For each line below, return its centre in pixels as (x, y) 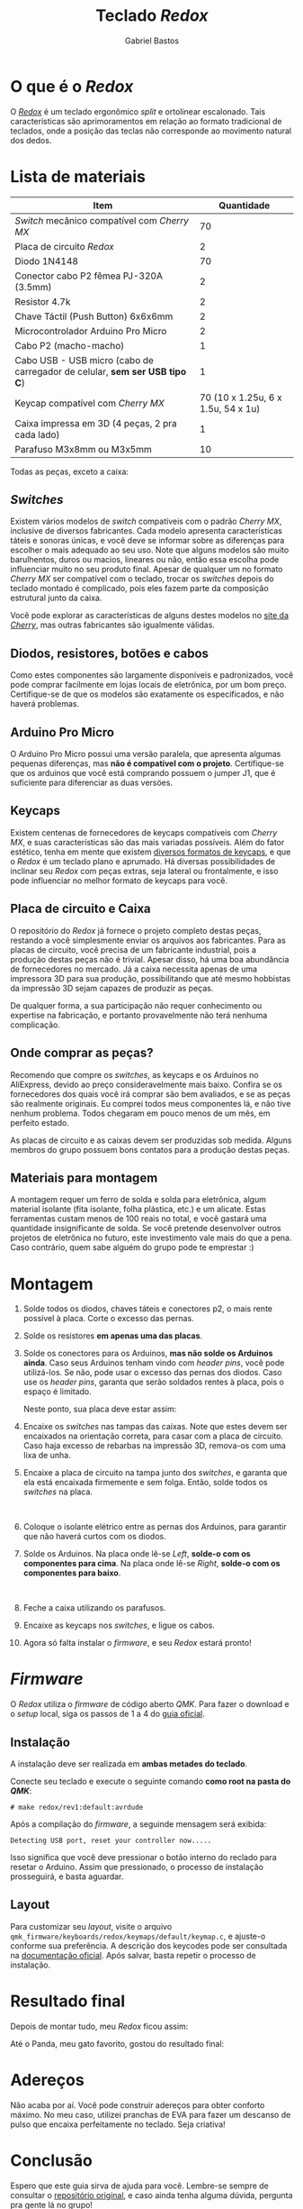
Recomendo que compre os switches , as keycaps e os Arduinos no (134, 1074)
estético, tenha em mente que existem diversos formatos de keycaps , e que (151, 852)
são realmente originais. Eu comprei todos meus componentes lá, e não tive (151, 1103)
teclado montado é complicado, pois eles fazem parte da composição (139, 589)
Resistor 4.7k (43, 301)
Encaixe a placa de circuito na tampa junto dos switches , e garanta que (155, 1473)
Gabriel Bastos (152, 41)
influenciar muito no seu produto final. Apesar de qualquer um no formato (147, 570)
